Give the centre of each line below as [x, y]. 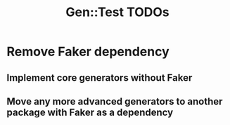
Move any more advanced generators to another [115, 101]
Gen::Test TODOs [117, 12]
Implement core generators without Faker [100, 78]
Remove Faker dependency [88, 52]
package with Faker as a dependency [90, 112]
